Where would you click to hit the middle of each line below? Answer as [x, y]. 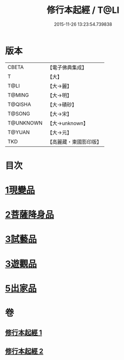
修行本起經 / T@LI [83, 10]
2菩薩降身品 [30, 215]
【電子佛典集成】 [67, 67]
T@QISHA [19, 104]
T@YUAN [19, 132]
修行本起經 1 [24, 333]
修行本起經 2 [24, 351]
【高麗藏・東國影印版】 [75, 142]
